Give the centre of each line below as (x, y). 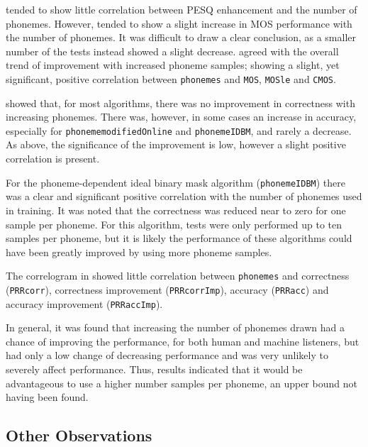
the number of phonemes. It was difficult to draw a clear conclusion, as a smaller (181, 37)
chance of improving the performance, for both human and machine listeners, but (183, 341)
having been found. (47, 397)
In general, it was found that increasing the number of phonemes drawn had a (175, 327)
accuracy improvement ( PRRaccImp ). (84, 303)
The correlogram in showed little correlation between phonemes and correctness (178, 276)
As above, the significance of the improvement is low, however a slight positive (176, 144)
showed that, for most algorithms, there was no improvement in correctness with (180, 103)
